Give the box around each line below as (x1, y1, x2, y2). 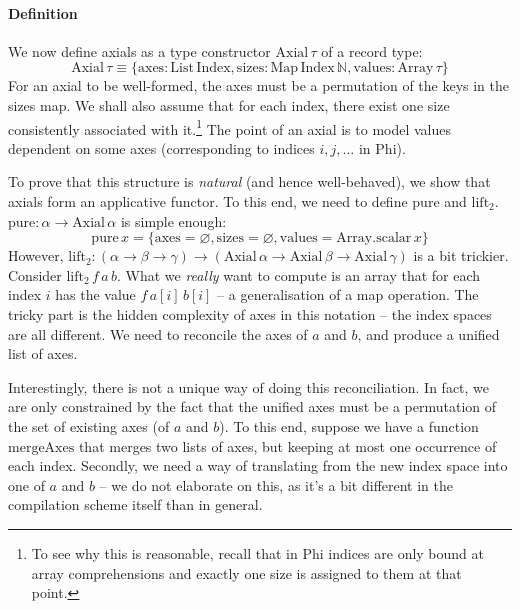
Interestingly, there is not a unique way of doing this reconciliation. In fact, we (8, 376, 490, 397)
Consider (8, 264, 62, 285)
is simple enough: (120, 210, 227, 231)
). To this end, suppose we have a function (219, 415, 479, 436)
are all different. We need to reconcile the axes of (8, 323, 308, 344)
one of (8, 474, 45, 495)
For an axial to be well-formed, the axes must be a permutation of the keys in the (8, 75, 510, 96)
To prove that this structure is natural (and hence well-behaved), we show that (8, 171, 491, 192)
